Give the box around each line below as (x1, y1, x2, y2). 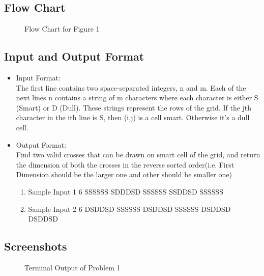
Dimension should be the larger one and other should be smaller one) (16, 169, 232, 180)
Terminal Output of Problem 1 (24, 262, 121, 272)
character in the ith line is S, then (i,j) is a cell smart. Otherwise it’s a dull (16, 112, 250, 123)
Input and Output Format (4, 48, 144, 64)
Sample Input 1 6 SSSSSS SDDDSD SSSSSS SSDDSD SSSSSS (28, 186, 223, 197)
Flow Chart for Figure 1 (24, 23, 100, 34)
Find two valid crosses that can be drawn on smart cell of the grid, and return (16, 149, 260, 160)
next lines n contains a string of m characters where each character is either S (16, 92, 258, 103)
